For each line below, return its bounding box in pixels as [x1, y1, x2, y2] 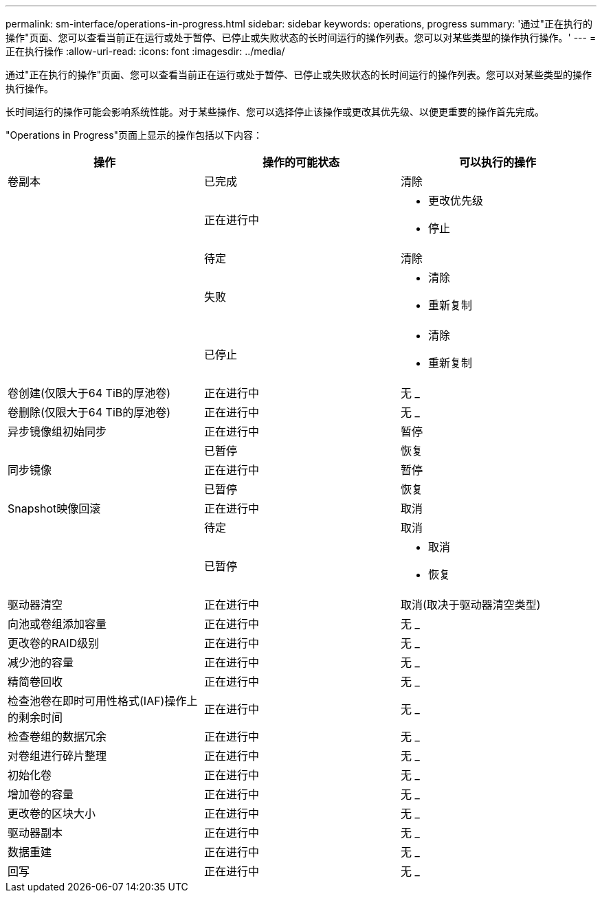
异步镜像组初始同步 [8, 425, 107, 438]
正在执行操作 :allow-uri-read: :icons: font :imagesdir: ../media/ [5, 45, 285, 57]
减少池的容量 [8, 655, 74, 669]
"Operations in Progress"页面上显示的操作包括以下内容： [5, 129, 263, 141]
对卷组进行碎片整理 [8, 749, 107, 763]
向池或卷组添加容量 [8, 617, 107, 631]
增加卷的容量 [8, 787, 74, 801]
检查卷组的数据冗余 [8, 730, 107, 743]
